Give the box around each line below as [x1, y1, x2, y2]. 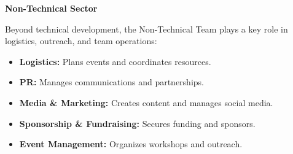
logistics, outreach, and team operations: [5, 34, 157, 47]
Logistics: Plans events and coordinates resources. [19, 55, 211, 67]
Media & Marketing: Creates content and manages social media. [19, 96, 273, 109]
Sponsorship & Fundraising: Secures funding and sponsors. [19, 117, 256, 129]
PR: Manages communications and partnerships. [19, 75, 204, 88]
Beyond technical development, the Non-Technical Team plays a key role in [5, 22, 288, 35]
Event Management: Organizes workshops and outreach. [19, 137, 243, 150]
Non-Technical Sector [5, 2, 98, 14]
